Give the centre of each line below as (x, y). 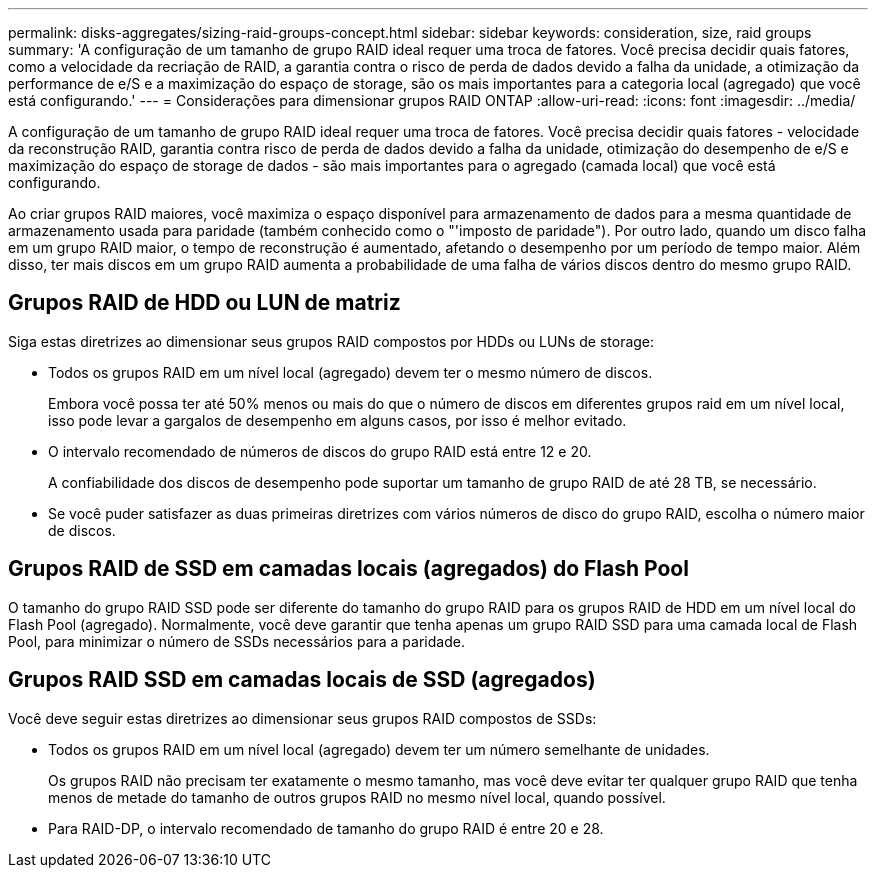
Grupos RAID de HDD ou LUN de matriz (204, 303)
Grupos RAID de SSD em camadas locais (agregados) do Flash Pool (348, 569)
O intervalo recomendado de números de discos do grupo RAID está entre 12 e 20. (320, 451)
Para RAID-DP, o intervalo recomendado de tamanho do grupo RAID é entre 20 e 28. (326, 828)
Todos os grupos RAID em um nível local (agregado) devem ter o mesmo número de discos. (350, 372)
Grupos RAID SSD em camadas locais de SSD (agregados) (302, 680)
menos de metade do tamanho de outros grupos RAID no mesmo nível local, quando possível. (357, 797)
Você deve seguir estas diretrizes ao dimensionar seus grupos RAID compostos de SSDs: (302, 718)
